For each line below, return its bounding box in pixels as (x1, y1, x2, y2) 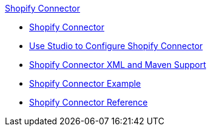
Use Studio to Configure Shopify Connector (29, 41, 203, 51)
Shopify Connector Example (29, 78, 141, 89)
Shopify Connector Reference (29, 97, 148, 107)
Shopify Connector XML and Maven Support (29, 59, 206, 70)
